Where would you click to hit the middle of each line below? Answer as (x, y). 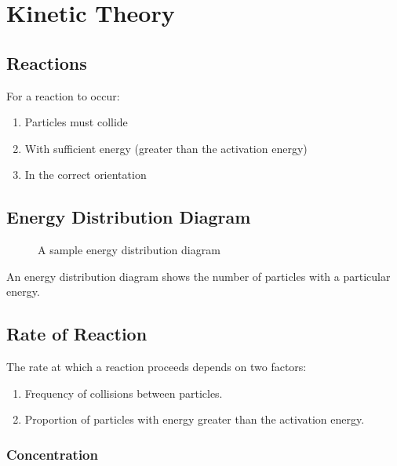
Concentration (52, 454)
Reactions (47, 62)
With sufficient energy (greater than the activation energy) (166, 148)
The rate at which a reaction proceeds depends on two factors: (157, 367)
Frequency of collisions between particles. (124, 393)
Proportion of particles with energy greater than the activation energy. (195, 419)
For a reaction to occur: (63, 95)
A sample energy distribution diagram (129, 250)
